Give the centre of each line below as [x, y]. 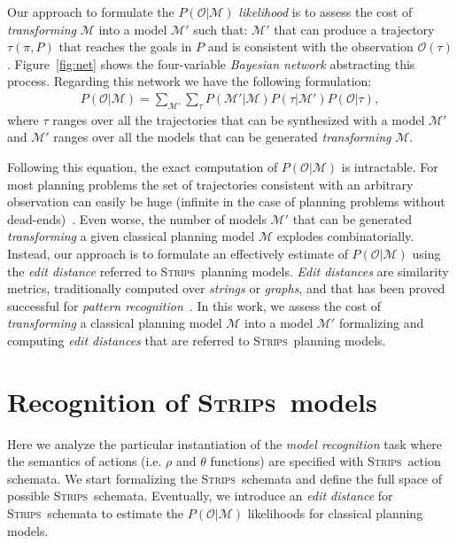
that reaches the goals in [125, 47]
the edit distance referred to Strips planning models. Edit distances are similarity [228, 271]
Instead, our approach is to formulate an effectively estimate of [178, 253]
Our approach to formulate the [91, 12]
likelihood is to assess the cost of [325, 12]
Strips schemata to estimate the [96, 513]
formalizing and [381, 323]
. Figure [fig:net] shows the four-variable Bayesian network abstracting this [211, 63]
